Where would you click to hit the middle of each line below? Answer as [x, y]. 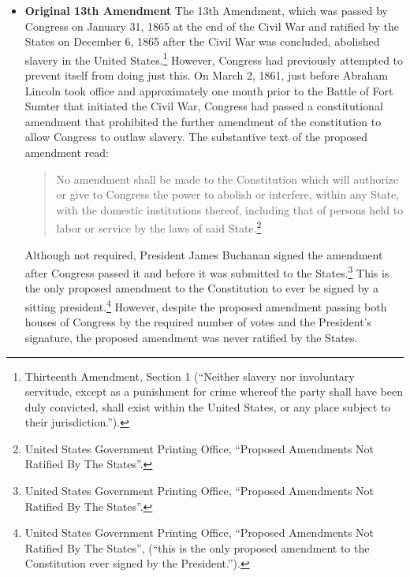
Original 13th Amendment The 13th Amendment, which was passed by [206, 10]
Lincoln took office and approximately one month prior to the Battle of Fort [209, 90]
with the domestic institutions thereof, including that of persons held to [230, 209]
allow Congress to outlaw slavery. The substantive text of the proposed [196, 137]
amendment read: [67, 152]
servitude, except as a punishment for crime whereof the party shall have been [214, 391]
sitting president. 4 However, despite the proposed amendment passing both [206, 305]
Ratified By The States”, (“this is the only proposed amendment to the [197, 547]
